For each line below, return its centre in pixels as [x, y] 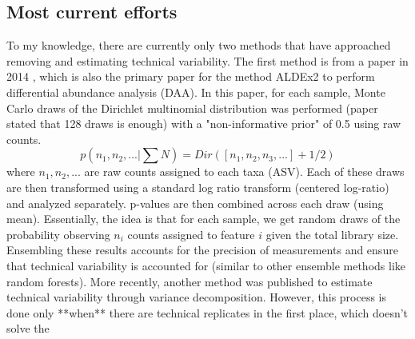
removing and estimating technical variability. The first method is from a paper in [207, 60]
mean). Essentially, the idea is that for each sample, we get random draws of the [204, 219]
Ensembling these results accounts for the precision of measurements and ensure [202, 250]
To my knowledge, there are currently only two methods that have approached [199, 45]
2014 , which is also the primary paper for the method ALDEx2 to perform [191, 76]
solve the [28, 328]
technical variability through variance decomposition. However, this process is [197, 297]
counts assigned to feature [191, 234]
